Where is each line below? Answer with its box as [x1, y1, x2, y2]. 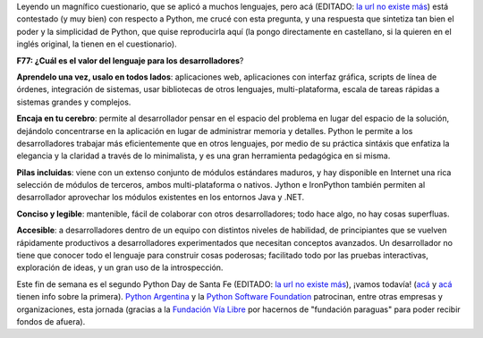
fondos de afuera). [16, 316, 86, 326]
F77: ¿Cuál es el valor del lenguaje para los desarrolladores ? [16, 55, 244, 66]
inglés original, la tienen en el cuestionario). [16, 38, 178, 49]
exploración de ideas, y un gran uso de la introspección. [16, 262, 224, 273]
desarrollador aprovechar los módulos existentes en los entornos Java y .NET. [16, 192, 305, 203]
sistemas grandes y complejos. [16, 97, 131, 107]
